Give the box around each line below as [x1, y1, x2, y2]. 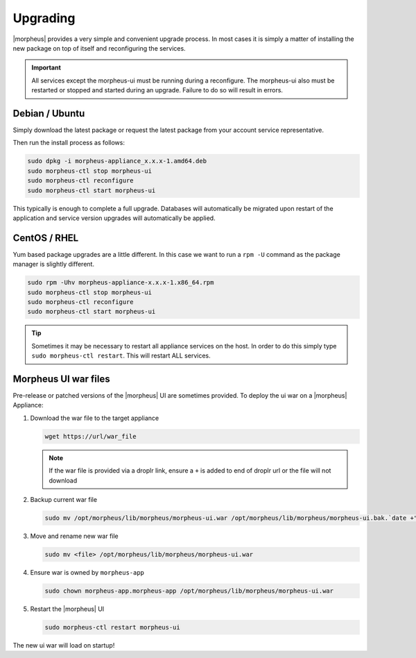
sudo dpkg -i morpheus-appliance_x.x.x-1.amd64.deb [27, 157, 207, 165]
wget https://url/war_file [44, 432, 137, 440]
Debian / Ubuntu [12, 108, 85, 119]
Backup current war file [30, 495, 97, 503]
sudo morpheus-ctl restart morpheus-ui [44, 623, 180, 631]
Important [31, 63, 62, 72]
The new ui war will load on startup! [12, 641, 115, 649]
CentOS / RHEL [12, 232, 79, 244]
